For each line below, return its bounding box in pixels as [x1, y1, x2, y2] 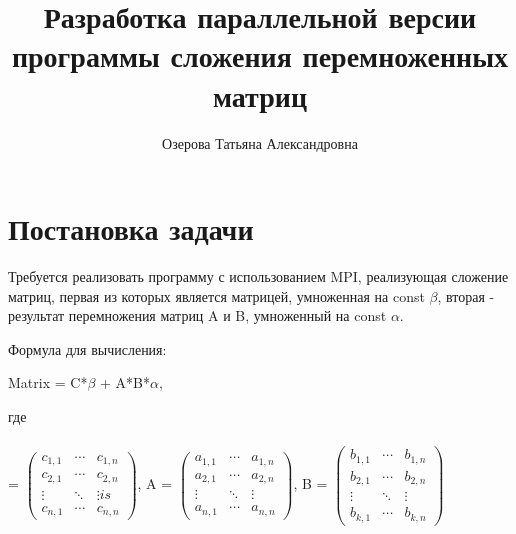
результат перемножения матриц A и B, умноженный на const [8, 305, 387, 326]
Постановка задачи [8, 208, 254, 249]
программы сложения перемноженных [11, 35, 509, 76]
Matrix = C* [8, 372, 88, 393]
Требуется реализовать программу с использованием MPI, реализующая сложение [8, 266, 509, 287]
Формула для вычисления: [8, 338, 167, 359]
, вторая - [437, 285, 495, 306]
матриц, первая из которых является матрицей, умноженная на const [8, 285, 425, 306]
